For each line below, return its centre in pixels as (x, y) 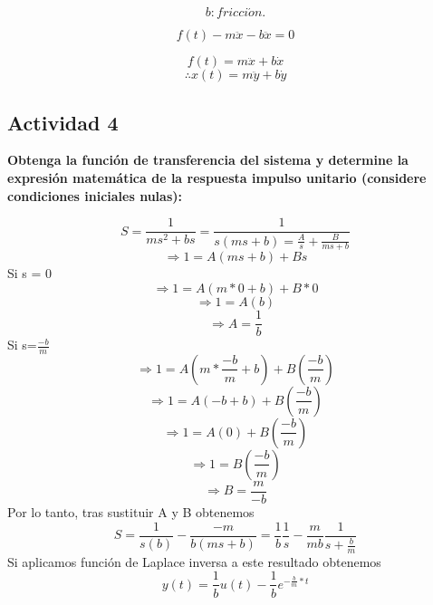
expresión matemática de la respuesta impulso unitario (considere (217, 178)
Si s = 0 (30, 273)
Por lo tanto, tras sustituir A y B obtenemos (131, 512)
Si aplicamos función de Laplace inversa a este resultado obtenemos (194, 561)
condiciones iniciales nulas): (95, 195)
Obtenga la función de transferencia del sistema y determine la (208, 160)
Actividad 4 (63, 122)
